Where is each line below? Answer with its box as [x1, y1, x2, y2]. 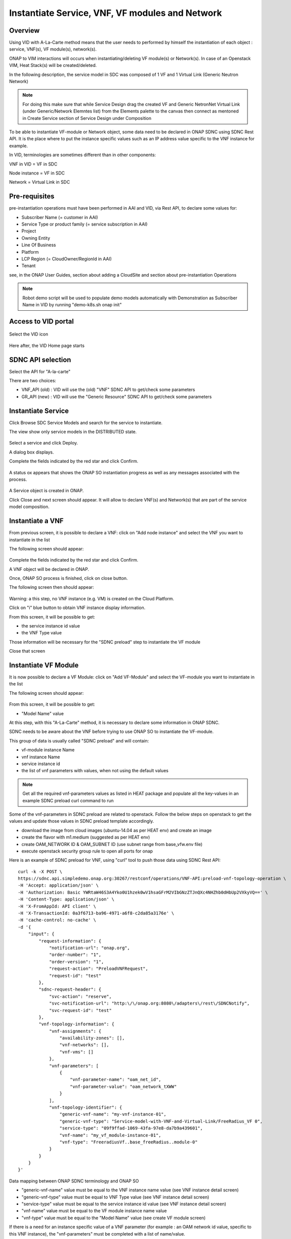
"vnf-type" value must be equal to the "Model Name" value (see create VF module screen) [21, 1215, 206, 1221]
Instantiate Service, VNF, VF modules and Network [9, 7, 222, 18]
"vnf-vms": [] [59, 1049, 94, 1055]
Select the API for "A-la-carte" [9, 368, 71, 374]
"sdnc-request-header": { [39, 987, 101, 992]
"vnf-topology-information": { [39, 1021, 115, 1027]
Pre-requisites [9, 192, 54, 201]
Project [21, 228, 37, 234]
